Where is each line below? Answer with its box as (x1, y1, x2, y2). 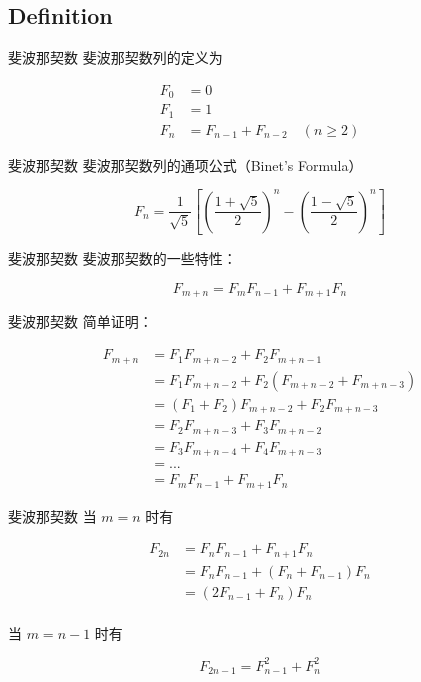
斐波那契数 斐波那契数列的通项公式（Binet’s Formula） (8, 154, 363, 175)
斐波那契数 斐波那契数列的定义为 (8, 47, 223, 68)
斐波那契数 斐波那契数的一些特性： (8, 248, 237, 269)
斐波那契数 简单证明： (8, 311, 153, 332)
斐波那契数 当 (8, 505, 97, 526)
